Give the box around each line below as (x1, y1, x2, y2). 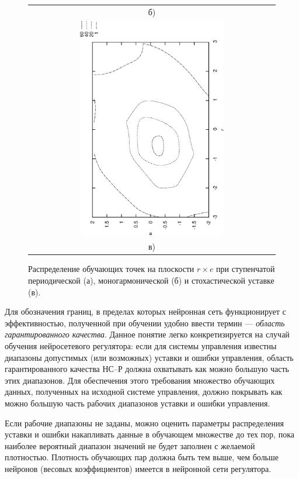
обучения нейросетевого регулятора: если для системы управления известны (5, 339, 277, 352)
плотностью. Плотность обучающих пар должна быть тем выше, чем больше (5, 451, 279, 463)
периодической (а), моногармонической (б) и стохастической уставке (28, 274, 274, 286)
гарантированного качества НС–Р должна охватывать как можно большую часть (5, 363, 289, 375)
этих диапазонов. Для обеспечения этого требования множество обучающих (5, 374, 275, 386)
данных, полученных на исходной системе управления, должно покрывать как (5, 385, 283, 398)
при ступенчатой (216, 263, 275, 275)
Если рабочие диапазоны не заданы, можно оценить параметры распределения (5, 416, 284, 429)
